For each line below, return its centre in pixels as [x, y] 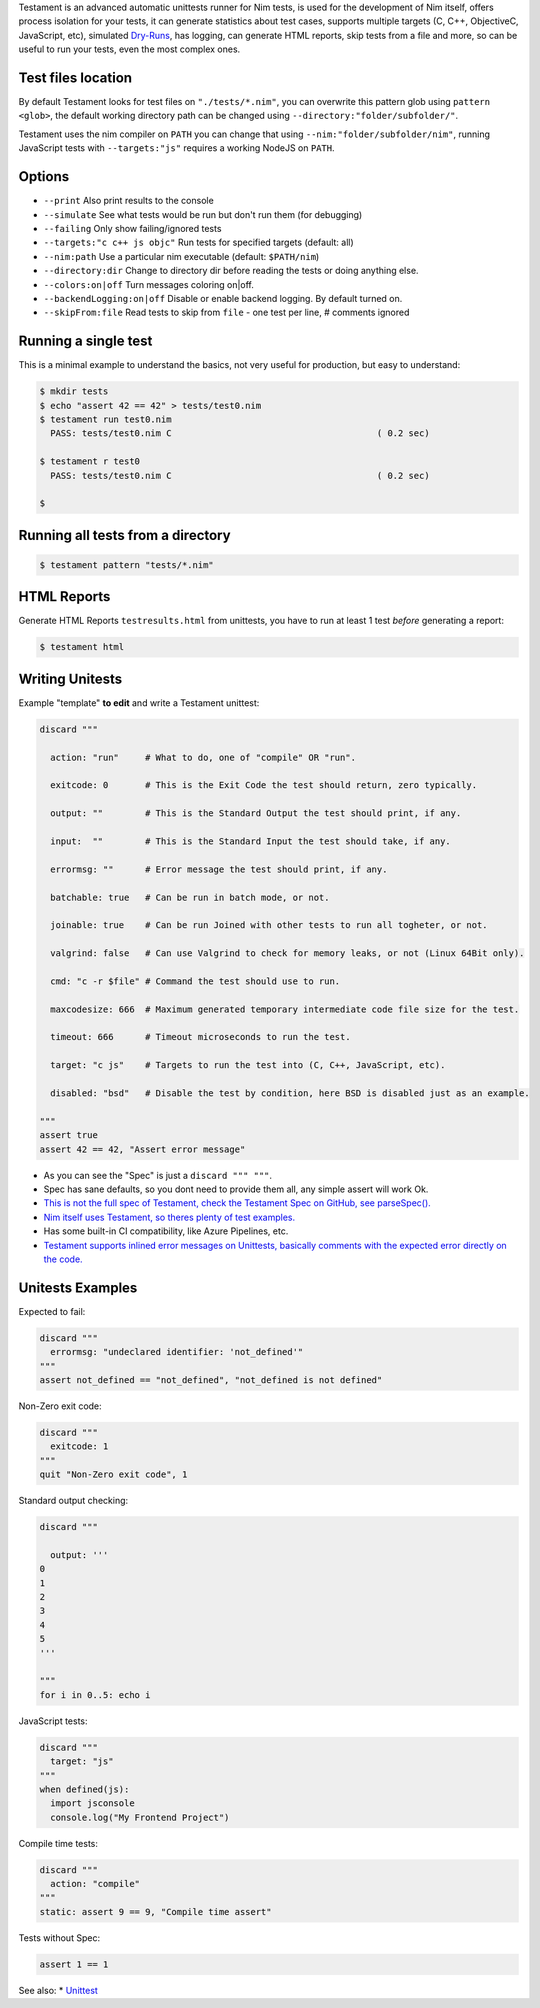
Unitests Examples [78, 1287]
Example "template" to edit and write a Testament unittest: [139, 702]
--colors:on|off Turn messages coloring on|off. [149, 284]
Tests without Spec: [59, 1937]
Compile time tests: [58, 1843]
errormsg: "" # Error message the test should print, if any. [219, 869]
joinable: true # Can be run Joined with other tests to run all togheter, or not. [269, 925]
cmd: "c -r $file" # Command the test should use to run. [195, 981]
